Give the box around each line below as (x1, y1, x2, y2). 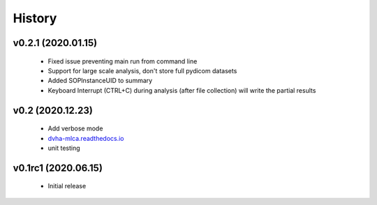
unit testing (47, 144, 80, 152)
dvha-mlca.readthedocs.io (47, 134, 125, 142)
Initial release (47, 182, 87, 190)
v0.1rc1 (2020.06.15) (13, 162, 103, 174)
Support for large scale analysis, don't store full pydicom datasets (47, 66, 237, 75)
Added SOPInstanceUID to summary (47, 77, 153, 85)
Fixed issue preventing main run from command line (47, 56, 198, 66)
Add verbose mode (47, 124, 103, 132)
